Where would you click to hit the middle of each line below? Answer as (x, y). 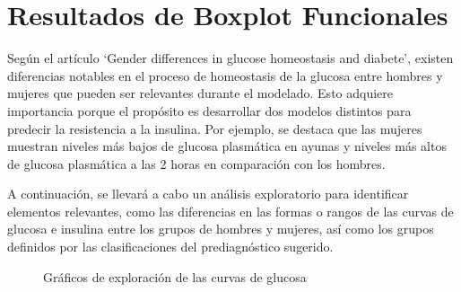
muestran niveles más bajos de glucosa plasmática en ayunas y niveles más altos (227, 146)
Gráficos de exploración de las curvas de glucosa (175, 276)
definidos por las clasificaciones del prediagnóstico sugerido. (170, 247)
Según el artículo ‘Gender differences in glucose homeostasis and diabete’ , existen (230, 58)
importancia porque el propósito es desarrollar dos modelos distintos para (209, 110)
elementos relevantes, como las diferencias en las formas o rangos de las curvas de (230, 211)
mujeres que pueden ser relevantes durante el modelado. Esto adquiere (200, 93)
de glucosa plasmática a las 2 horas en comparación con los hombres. (196, 163)
